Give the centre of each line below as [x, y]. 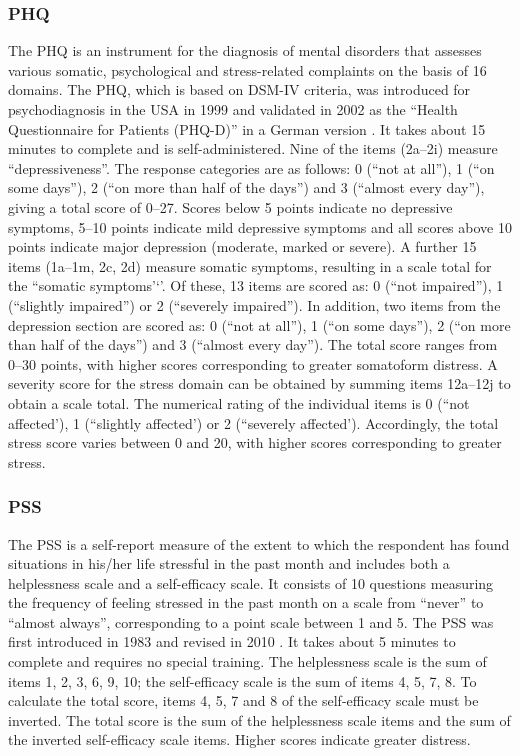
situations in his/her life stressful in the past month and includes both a [229, 563]
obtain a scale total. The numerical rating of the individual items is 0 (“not [239, 402]
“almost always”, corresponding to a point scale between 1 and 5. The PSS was [251, 621]
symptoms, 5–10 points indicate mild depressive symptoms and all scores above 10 [260, 226]
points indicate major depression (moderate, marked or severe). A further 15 [242, 246]
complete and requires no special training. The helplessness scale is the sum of [247, 661]
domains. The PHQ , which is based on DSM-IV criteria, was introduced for [239, 89]
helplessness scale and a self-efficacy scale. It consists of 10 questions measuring [251, 582]
